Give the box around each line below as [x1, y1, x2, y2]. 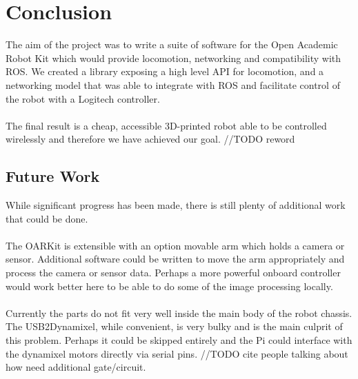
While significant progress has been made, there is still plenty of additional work [6, 198, 346, 212]
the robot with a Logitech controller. [6, 91, 160, 105]
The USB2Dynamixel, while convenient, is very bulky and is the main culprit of [6, 319, 343, 334]
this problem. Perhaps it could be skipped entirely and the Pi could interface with [6, 333, 352, 347]
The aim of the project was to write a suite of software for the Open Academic [6, 37, 338, 52]
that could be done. [6, 211, 88, 225]
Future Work [6, 165, 100, 187]
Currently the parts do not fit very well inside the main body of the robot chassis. [6, 305, 352, 320]
